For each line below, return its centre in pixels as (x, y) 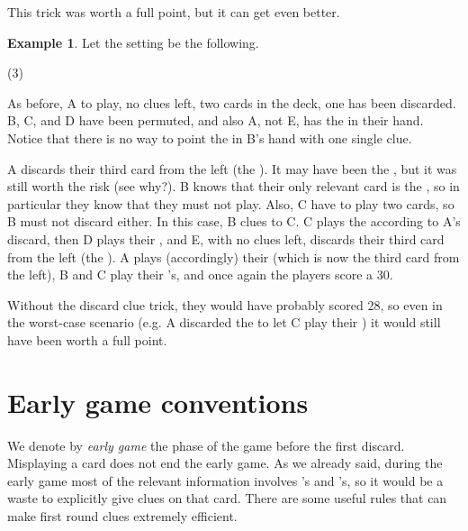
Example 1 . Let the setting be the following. (133, 42)
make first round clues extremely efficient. (122, 516)
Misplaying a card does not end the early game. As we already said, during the (225, 463)
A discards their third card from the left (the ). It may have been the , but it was (232, 168)
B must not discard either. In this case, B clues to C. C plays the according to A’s (234, 221)
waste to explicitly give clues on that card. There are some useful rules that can (227, 498)
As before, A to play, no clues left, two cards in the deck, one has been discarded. (232, 102)
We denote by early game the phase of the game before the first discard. (206, 445)
